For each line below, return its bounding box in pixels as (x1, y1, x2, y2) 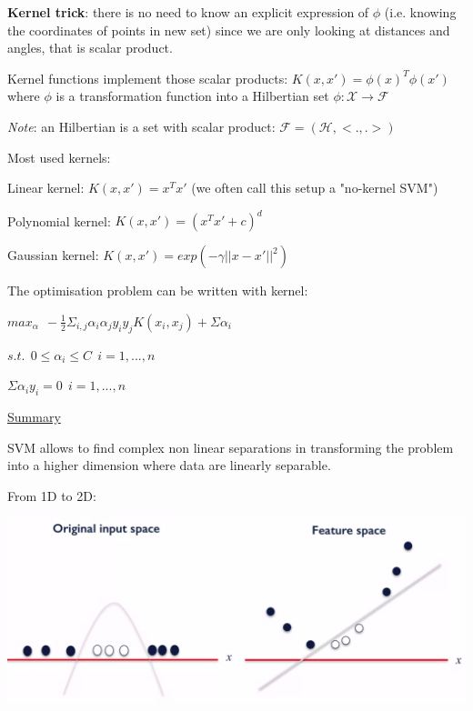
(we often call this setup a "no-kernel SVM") (191, 178, 438, 197)
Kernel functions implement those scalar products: (7, 68, 288, 87)
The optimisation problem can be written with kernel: (7, 281, 308, 300)
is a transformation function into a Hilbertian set (55, 86, 329, 105)
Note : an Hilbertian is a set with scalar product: (7, 116, 276, 135)
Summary (7, 407, 61, 426)
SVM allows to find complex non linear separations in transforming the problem (7, 437, 454, 456)
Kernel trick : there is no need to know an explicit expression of (7, 3, 369, 21)
